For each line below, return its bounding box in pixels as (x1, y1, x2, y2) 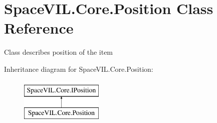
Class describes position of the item (4, 47, 113, 57)
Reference (4, 18, 74, 38)
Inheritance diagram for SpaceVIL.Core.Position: (4, 63, 153, 74)
